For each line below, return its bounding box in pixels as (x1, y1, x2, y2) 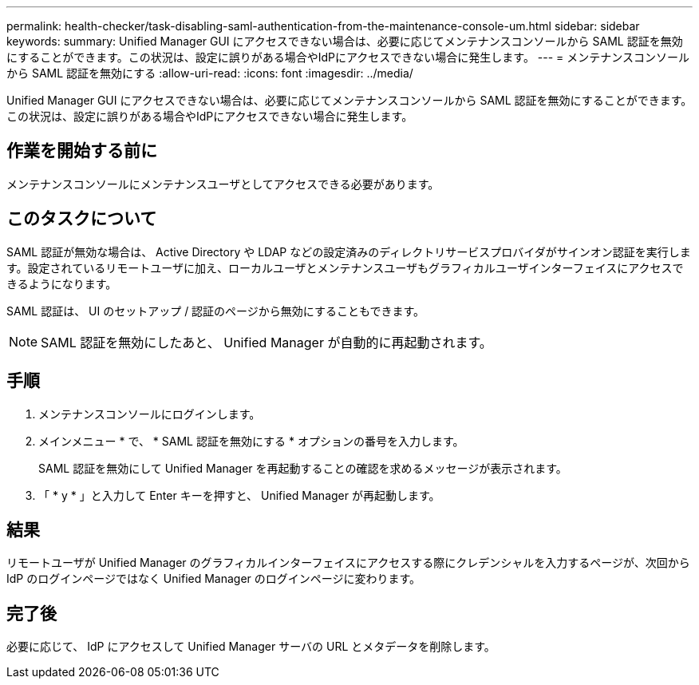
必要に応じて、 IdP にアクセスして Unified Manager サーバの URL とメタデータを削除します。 (6, 639, 496, 654)
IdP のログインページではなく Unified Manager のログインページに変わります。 (6, 572, 421, 586)
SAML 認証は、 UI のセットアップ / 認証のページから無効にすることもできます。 (6, 303, 425, 318)
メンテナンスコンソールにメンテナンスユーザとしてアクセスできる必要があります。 (6, 176, 440, 191)
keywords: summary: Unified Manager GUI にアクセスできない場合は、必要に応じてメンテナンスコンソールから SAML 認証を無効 (6, 34, 683, 48)
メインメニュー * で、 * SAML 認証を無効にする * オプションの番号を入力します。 (38, 434, 464, 448)
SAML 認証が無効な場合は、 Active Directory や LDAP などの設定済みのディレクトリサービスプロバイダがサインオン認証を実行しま (6, 244, 691, 259)
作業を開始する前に (6, 141, 157, 161)
